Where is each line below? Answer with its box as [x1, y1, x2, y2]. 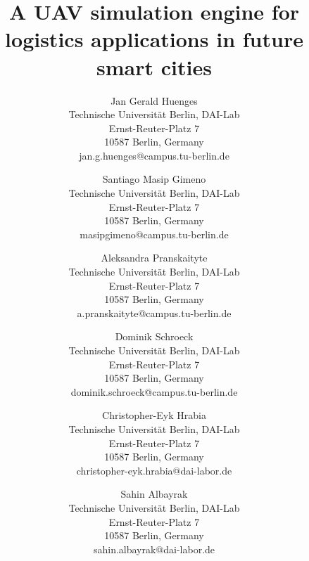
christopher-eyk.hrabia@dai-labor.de [76, 463, 232, 477]
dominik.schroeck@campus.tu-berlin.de [70, 384, 238, 399]
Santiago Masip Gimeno [102, 172, 206, 186]
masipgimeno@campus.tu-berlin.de [80, 226, 229, 241]
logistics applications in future [5, 25, 303, 53]
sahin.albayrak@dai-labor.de [93, 541, 215, 556]
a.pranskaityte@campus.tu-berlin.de [77, 305, 232, 320]
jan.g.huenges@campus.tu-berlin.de [79, 148, 229, 162]
